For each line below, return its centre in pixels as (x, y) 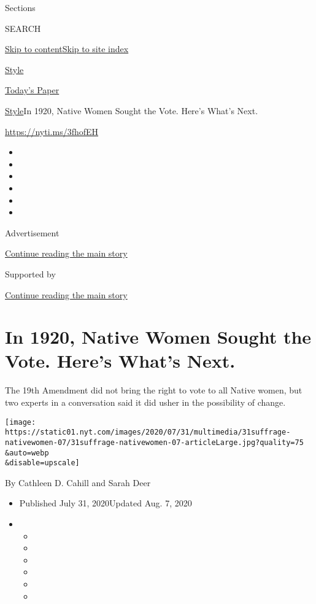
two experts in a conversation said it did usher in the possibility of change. (145, 402)
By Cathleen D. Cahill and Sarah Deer (78, 482)
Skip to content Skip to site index (67, 49)
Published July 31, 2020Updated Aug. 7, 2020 (106, 503)
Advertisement (32, 232)
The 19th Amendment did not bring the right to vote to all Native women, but (154, 390)
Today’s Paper (32, 90)
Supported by (30, 273)
